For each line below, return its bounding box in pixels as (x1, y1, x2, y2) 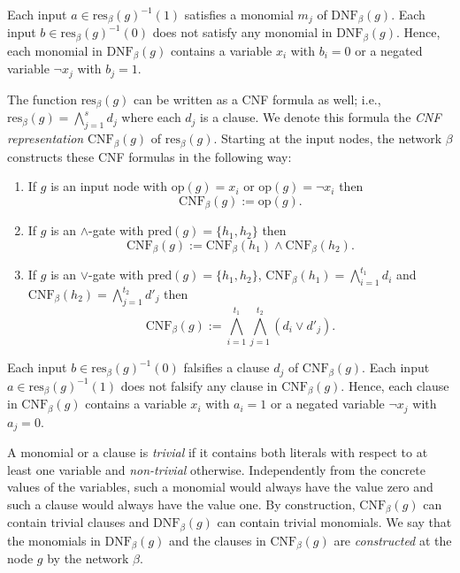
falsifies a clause (183, 358, 270, 377)
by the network (47, 549, 129, 568)
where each (121, 108, 181, 126)
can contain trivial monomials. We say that (217, 513, 452, 531)
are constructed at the (333, 531, 452, 549)
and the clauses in (169, 531, 266, 549)
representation (7, 129, 84, 148)
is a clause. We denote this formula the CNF (200, 108, 441, 126)
